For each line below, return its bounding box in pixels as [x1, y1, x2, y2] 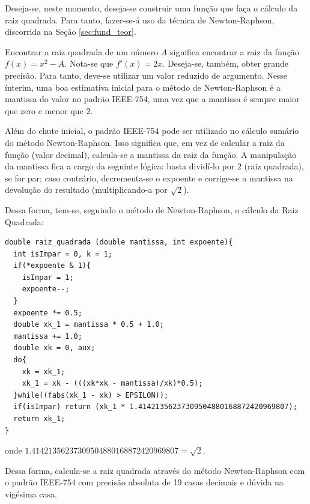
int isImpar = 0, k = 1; [13, 249, 112, 258]
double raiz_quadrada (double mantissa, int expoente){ [5, 238, 233, 247]
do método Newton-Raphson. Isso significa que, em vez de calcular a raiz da [5, 136, 285, 148]
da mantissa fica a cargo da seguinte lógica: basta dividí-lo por [5, 160, 235, 172]
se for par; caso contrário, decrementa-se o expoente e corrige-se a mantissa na [5, 171, 293, 184]
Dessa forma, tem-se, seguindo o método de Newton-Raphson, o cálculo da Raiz [5, 203, 299, 216]
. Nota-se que [64, 57, 114, 70]
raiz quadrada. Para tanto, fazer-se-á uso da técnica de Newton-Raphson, [5, 13, 275, 26]
